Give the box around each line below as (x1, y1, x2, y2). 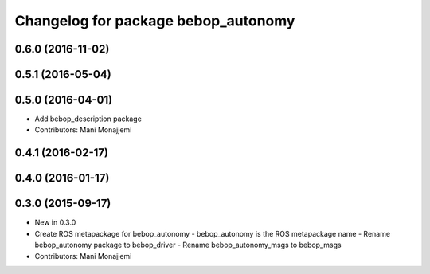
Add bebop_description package (34, 114, 143, 123)
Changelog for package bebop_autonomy (14, 12, 295, 29)
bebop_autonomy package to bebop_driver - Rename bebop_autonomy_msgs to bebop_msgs (34, 240, 342, 250)
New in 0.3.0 (34, 217, 76, 227)
